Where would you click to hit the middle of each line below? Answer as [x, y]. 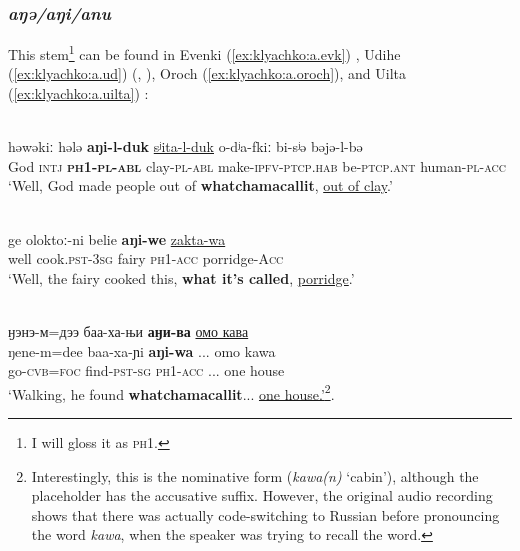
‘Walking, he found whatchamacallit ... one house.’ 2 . [171, 392]
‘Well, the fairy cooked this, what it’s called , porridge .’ [181, 277]
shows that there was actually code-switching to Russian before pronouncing [265, 514]
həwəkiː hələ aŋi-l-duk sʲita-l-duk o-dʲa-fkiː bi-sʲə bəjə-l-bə [185, 146]
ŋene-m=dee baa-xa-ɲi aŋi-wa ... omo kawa [142, 350]
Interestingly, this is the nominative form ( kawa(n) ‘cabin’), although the [255, 475]
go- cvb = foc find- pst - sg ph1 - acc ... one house [146, 370]
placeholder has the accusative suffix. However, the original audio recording [262, 495]
